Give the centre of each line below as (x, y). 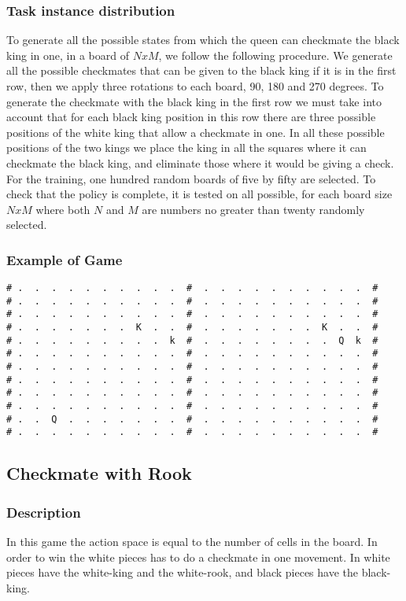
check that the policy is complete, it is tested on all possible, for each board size (199, 194)
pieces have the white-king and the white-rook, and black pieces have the (182, 572)
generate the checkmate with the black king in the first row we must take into (194, 101)
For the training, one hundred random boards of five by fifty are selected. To (191, 178)
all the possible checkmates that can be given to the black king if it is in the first (201, 70)
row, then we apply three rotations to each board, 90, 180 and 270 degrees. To (195, 86)
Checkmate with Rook (99, 473)
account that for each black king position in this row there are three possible (191, 117)
